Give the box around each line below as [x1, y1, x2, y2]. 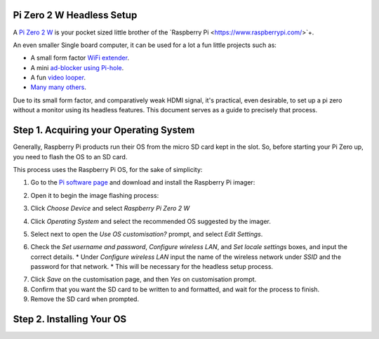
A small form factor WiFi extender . [30, 53, 130, 62]
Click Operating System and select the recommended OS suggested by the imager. [30, 217, 272, 225]
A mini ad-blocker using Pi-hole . [30, 63, 124, 72]
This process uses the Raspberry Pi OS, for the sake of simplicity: [13, 165, 203, 173]
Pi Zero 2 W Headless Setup [13, 9, 138, 21]
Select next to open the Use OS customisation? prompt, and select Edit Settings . [30, 230, 263, 238]
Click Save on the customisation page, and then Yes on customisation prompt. [30, 275, 257, 284]
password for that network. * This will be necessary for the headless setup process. [30, 262, 274, 271]
